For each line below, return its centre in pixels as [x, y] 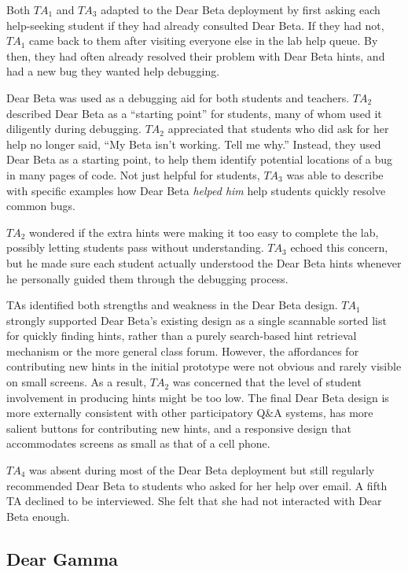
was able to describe [335, 174]
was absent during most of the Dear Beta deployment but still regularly [202, 470]
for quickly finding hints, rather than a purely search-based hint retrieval [182, 336]
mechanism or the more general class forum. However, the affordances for [183, 351]
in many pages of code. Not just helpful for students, [133, 174]
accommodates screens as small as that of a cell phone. [138, 443]
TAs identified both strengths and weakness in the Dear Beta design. [172, 305]
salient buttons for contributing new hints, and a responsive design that [179, 428]
